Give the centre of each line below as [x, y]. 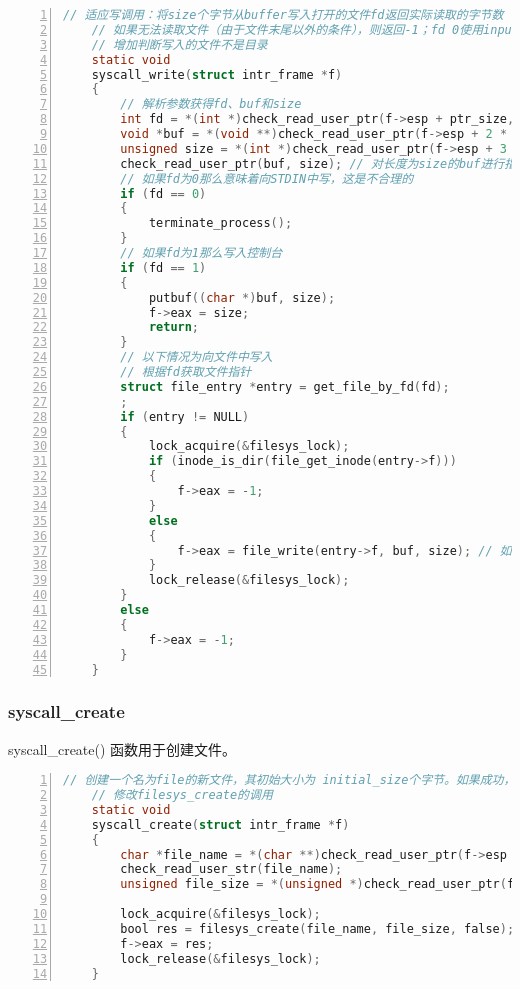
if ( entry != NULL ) [185, 416]
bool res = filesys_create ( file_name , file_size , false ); [317, 928]
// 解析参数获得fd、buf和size [211, 104]
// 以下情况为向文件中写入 [196, 357]
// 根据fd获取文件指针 [186, 372]
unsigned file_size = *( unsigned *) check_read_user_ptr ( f [317, 884]
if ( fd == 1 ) [163, 267]
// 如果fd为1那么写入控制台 [201, 253]
